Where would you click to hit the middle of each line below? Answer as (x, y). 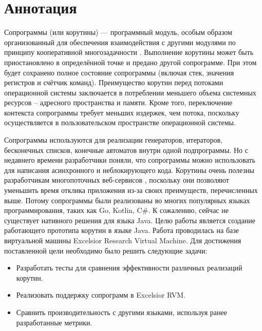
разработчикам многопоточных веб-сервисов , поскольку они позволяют (117, 180)
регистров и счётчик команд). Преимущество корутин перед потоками (114, 82)
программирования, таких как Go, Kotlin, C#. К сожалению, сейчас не (116, 210)
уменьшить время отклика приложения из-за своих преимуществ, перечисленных (131, 190)
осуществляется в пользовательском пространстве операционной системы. (120, 122)
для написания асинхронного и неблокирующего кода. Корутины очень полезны (129, 170)
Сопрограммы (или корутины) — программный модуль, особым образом (118, 32)
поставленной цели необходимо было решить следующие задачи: (106, 250)
